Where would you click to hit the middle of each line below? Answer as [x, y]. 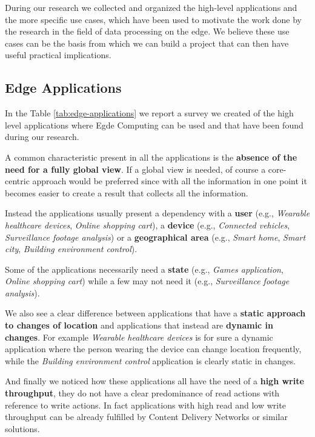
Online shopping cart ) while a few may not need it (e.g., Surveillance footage [147, 281]
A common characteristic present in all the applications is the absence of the [151, 157]
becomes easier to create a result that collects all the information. [127, 192]
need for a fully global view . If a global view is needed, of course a [135, 169]
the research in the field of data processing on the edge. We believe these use [147, 31]
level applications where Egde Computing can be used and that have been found [154, 125]
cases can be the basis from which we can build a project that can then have [147, 43]
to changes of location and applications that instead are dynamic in [139, 325]
